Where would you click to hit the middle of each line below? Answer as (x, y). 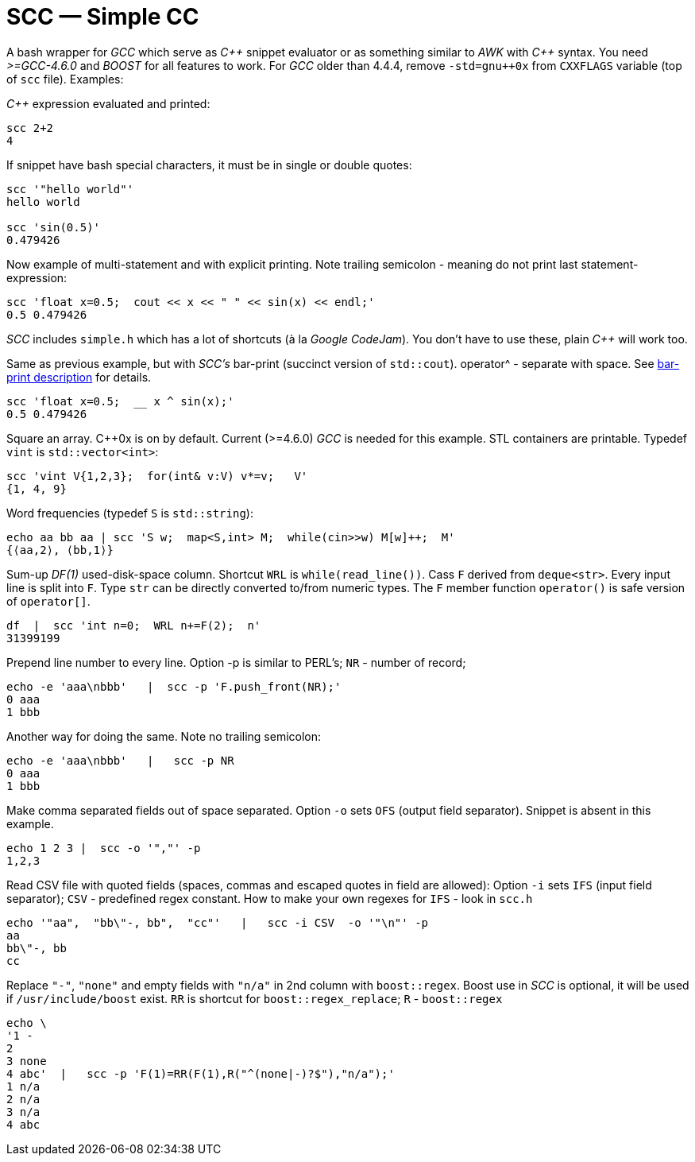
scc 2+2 (30, 128)
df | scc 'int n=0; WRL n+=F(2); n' (134, 625)
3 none (27, 1061)
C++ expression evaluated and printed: (108, 103)
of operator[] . (48, 601)
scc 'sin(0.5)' (54, 227)
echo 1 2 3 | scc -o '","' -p (104, 848)
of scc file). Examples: (65, 79)
